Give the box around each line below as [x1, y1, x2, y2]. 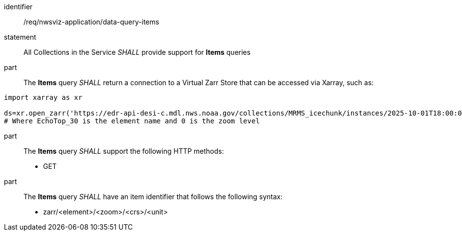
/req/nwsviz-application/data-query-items [23, 18, 160, 26]
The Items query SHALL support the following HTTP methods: [23, 147, 224, 155]
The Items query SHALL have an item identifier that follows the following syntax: [23, 192, 283, 201]
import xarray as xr [4, 94, 83, 101]
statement [4, 33, 36, 41]
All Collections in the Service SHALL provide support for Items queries [23, 48, 251, 56]
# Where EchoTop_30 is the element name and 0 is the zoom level [4, 117, 260, 125]
